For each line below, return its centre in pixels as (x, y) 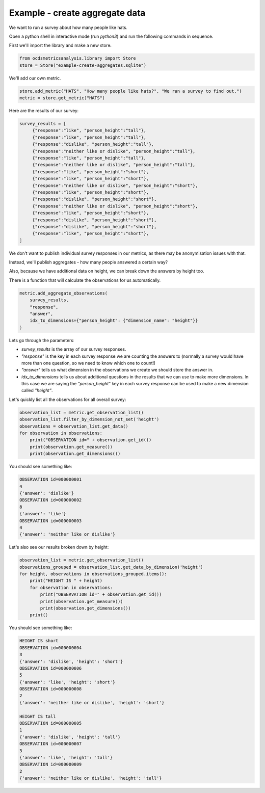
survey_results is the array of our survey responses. (74, 349)
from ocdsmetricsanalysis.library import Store (78, 58)
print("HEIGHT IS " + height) (66, 581)
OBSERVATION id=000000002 (51, 500)
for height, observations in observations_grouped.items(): (93, 574)
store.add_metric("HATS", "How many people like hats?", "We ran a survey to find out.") (131, 91)
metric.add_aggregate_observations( (64, 293)
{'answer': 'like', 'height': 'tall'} (66, 757)
